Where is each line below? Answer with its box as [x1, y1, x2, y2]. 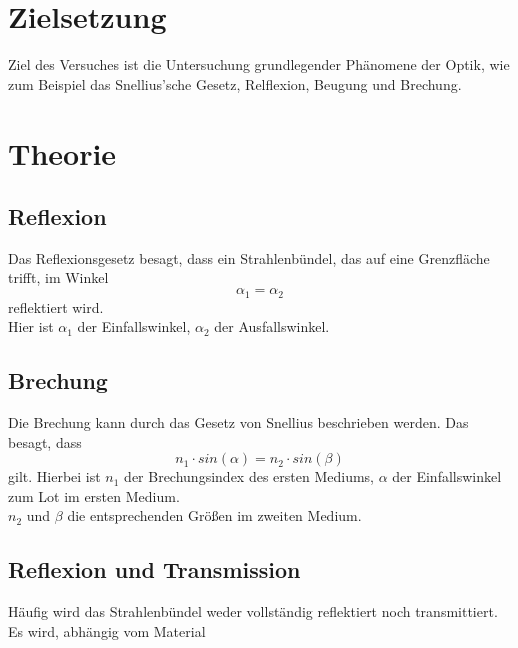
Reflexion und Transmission [8, 554, 301, 585]
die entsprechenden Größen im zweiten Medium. [67, 505, 362, 526]
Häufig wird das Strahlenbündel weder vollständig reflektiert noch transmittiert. [8, 601, 498, 622]
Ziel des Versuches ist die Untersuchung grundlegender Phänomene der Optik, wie [8, 54, 510, 75]
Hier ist [8, 316, 54, 337]
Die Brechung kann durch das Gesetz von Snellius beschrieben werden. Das [8, 411, 469, 432]
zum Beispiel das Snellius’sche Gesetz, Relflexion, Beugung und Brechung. [8, 73, 462, 94]
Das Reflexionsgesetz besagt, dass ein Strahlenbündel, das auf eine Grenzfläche [8, 247, 490, 268]
